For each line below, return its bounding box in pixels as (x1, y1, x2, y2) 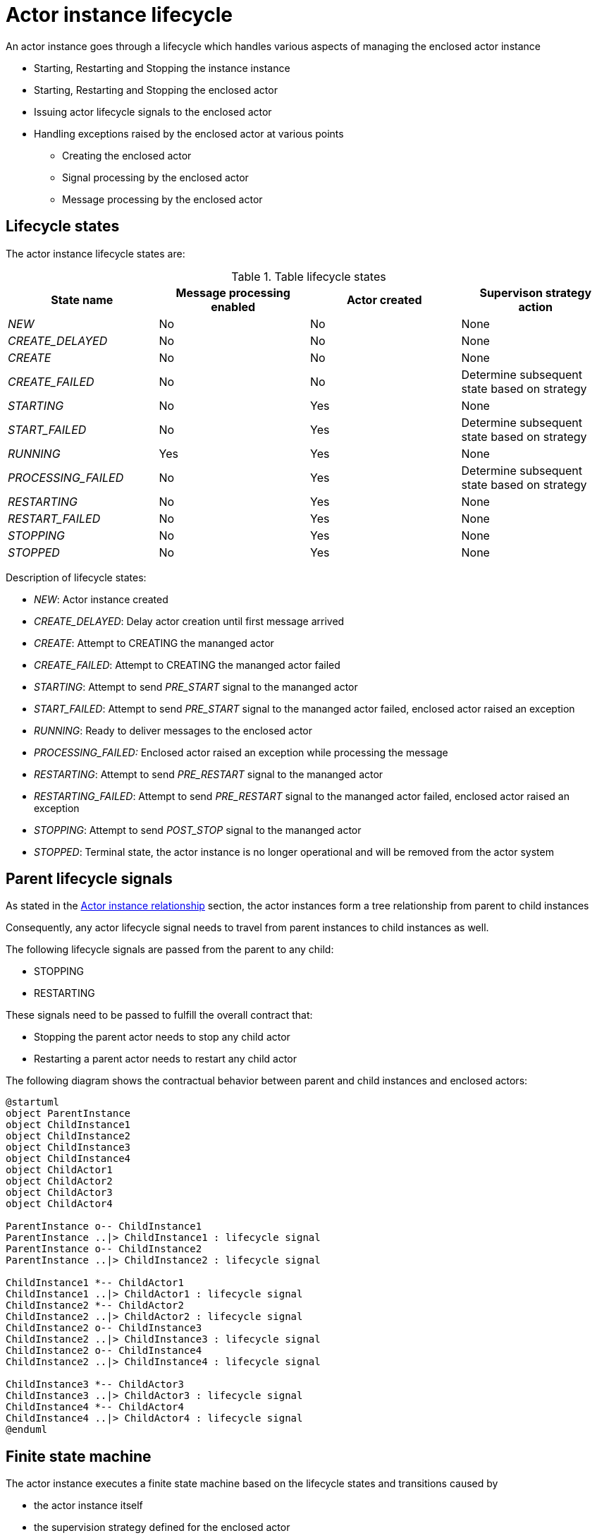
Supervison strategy (479, 285, 592, 300)
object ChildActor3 (6, 1187, 113, 1199)
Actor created (346, 292, 422, 307)
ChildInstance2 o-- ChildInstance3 (6, 1322, 202, 1334)
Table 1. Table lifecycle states (231, 269, 386, 284)
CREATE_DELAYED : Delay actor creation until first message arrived (34, 614, 345, 627)
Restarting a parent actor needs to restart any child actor (34, 1053, 297, 1065)
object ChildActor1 (6, 1164, 113, 1176)
